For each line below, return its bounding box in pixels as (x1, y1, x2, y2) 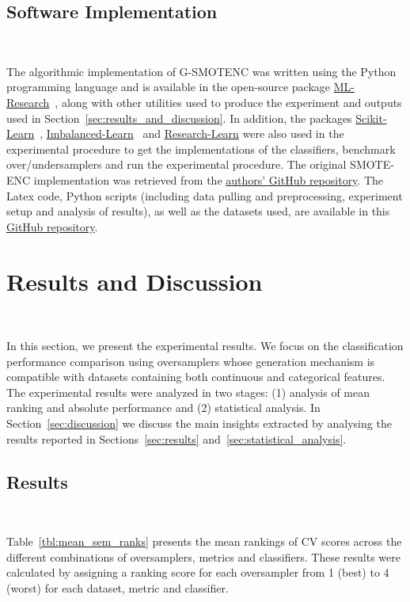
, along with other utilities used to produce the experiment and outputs (55, 93, 402, 110)
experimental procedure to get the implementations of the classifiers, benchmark (6, 140, 396, 157)
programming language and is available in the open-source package (6, 78, 330, 95)
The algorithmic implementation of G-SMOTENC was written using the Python (6, 63, 397, 79)
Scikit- (355, 109, 387, 126)
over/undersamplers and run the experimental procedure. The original (6, 156, 347, 173)
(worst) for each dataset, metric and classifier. (6, 579, 229, 596)
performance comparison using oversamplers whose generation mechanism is (6, 352, 375, 369)
